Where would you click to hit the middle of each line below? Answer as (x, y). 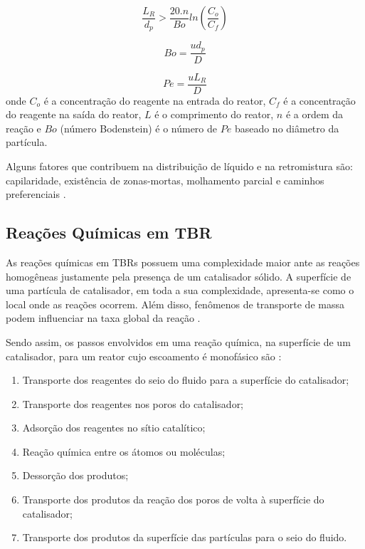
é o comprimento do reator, (214, 114)
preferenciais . (36, 194)
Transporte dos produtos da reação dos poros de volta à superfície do (173, 500)
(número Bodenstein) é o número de (139, 128)
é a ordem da (314, 114)
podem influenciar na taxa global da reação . (103, 318)
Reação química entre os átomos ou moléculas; (124, 451)
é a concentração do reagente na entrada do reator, (155, 100)
